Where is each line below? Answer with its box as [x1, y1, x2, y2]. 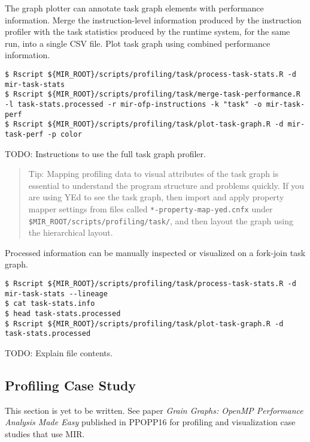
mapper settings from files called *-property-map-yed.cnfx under [28, 202, 273, 215]
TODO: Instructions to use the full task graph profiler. [5, 147, 206, 160]
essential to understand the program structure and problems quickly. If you [28, 179, 305, 191]
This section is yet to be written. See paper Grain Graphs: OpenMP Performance [5, 404, 303, 416]
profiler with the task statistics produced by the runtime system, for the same [5, 25, 290, 38]
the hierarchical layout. [28, 226, 113, 239]
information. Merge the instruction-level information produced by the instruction [5, 13, 302, 26]
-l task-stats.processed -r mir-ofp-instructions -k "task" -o [5, 100, 262, 109]
